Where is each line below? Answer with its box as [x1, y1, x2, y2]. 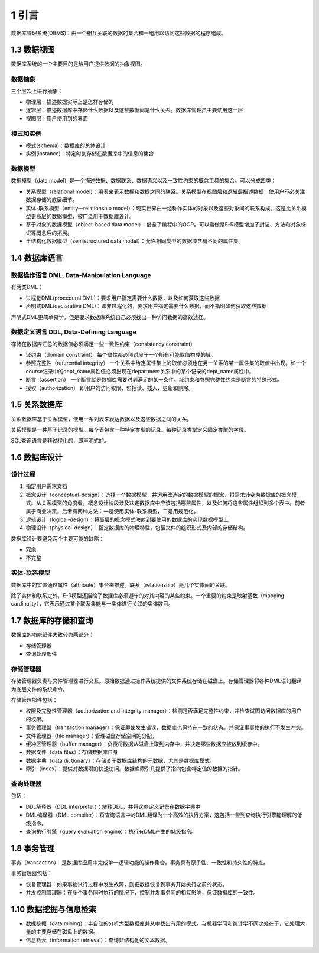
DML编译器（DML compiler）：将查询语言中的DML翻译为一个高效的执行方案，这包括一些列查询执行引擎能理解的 [25, 811, 298, 818]
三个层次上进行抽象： [11, 87, 63, 95]
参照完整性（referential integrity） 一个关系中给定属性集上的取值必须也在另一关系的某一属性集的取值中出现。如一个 [25, 359, 307, 366]
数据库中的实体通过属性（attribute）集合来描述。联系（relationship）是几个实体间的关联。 [11, 581, 230, 588]
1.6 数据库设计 [11, 453, 63, 463]
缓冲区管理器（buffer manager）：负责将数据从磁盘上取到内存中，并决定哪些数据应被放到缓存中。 [25, 740, 263, 747]
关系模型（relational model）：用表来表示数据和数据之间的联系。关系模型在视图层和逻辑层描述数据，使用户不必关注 [25, 188, 305, 195]
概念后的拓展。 [35, 229, 73, 236]
